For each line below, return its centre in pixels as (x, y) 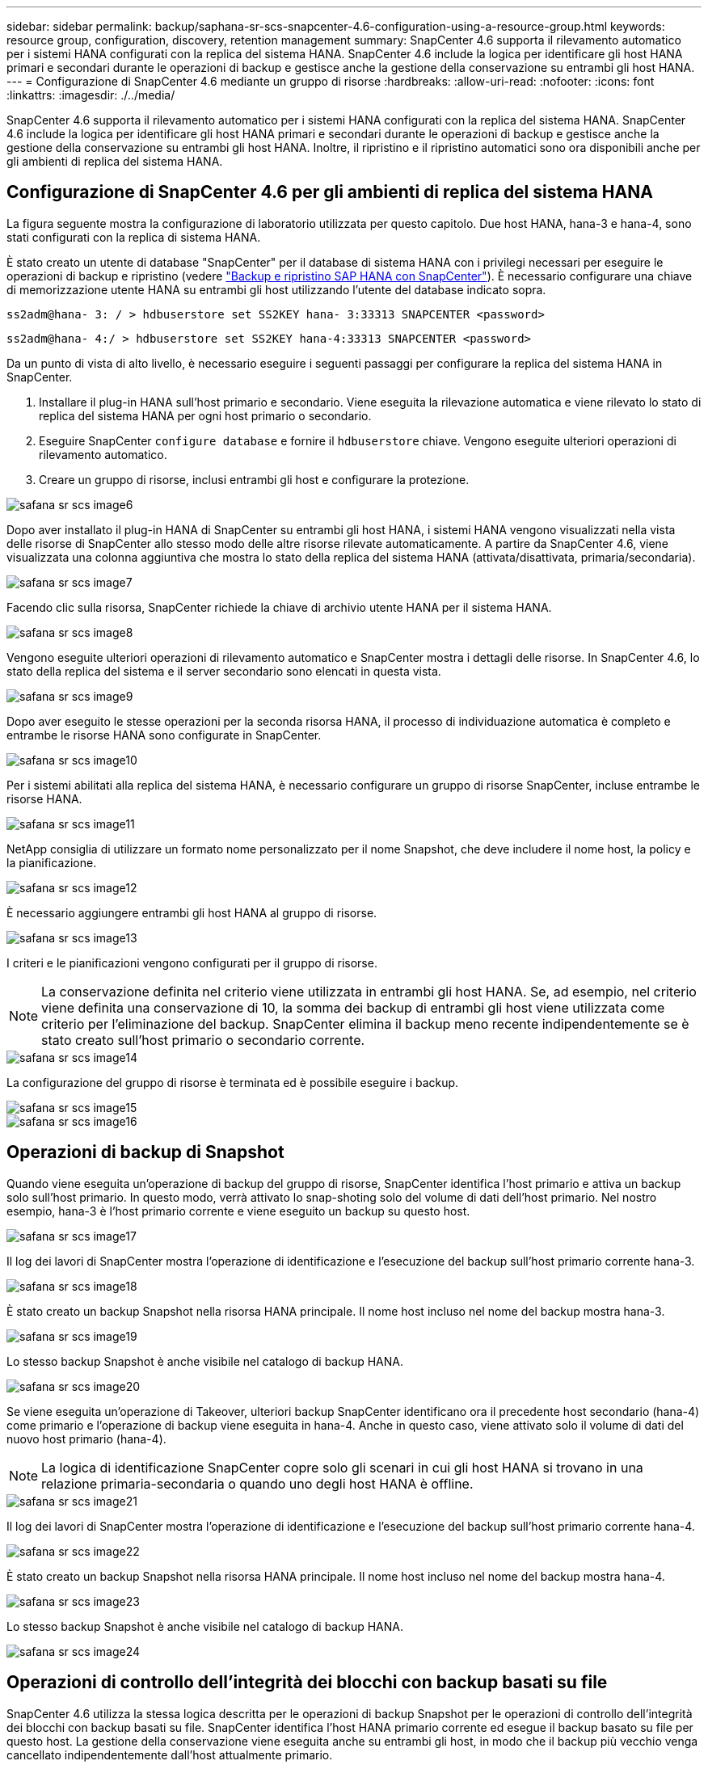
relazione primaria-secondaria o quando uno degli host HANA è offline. (257, 1483)
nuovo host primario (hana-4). (86, 1439)
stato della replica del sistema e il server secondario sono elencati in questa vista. (224, 671)
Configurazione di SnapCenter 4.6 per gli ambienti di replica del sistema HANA (330, 192)
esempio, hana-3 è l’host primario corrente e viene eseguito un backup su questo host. (238, 1211)
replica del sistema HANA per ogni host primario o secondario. (205, 415)
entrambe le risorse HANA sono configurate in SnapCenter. (164, 735)
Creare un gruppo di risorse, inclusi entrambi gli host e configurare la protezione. (254, 479)
